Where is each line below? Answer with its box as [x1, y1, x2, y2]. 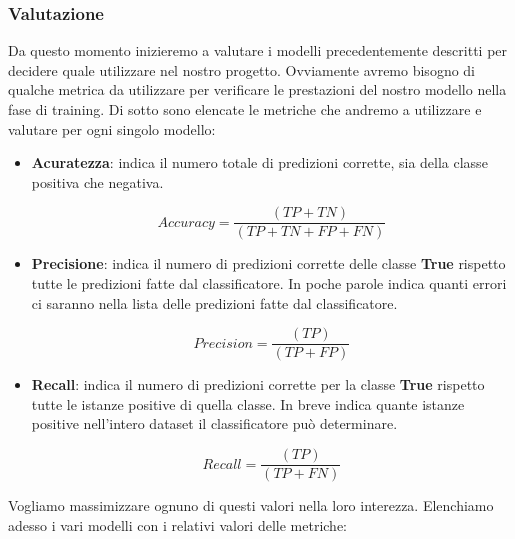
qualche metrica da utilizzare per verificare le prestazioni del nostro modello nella [8, 79, 507, 100]
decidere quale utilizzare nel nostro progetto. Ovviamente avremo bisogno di [8, 59, 476, 80]
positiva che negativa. [31, 171, 164, 192]
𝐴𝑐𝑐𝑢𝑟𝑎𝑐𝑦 [157, 215, 215, 230]
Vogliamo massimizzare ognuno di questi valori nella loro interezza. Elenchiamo [8, 495, 494, 516]
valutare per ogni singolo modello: [8, 118, 216, 139]
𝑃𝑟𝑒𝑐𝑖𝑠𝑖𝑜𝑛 [193, 336, 253, 351]
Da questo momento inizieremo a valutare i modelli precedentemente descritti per [8, 40, 508, 61]
